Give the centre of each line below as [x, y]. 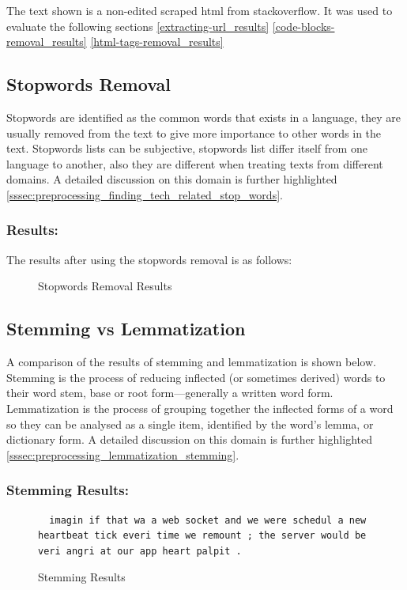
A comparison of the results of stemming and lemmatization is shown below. [191, 362]
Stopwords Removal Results [105, 286]
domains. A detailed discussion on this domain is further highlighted [172, 179]
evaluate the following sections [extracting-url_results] [138, 26]
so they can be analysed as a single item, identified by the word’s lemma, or [190, 424]
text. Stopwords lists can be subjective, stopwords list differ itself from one [187, 148]
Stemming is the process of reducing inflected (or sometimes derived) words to [196, 377]
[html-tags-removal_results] [157, 42]
